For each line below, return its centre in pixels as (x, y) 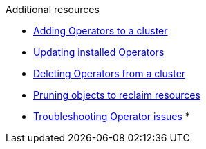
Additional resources (53, 9)
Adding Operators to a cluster (101, 31)
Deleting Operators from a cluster (110, 73)
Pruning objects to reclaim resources (117, 95)
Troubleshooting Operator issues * (112, 116)
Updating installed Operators (99, 52)
